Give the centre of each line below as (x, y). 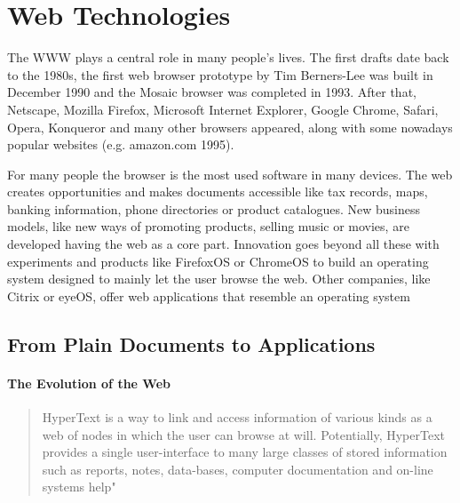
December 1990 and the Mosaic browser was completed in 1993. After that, (212, 92)
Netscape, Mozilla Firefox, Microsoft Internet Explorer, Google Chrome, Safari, (223, 109)
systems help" (79, 487)
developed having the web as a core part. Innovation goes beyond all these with (223, 244)
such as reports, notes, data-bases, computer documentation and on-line (238, 469)
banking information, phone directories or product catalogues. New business (214, 208)
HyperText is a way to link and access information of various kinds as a (237, 417)
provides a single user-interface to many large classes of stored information (245, 452)
